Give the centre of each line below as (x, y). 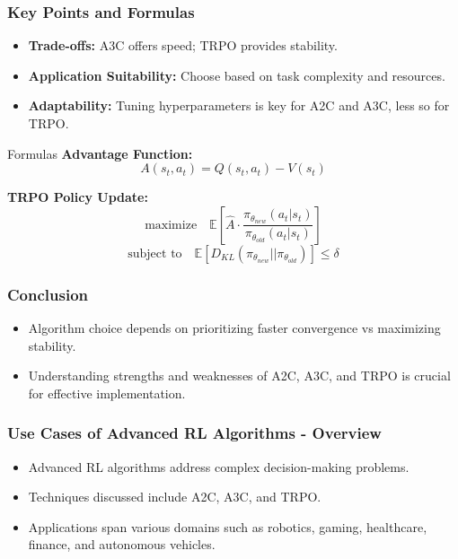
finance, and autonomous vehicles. (122, 544)
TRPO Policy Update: (78, 197)
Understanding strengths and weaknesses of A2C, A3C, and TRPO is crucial (239, 376)
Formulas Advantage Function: (100, 153)
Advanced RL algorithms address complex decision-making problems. (219, 466)
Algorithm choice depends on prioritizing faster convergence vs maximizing (234, 328)
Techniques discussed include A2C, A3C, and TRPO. (175, 497)
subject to (155, 253)
